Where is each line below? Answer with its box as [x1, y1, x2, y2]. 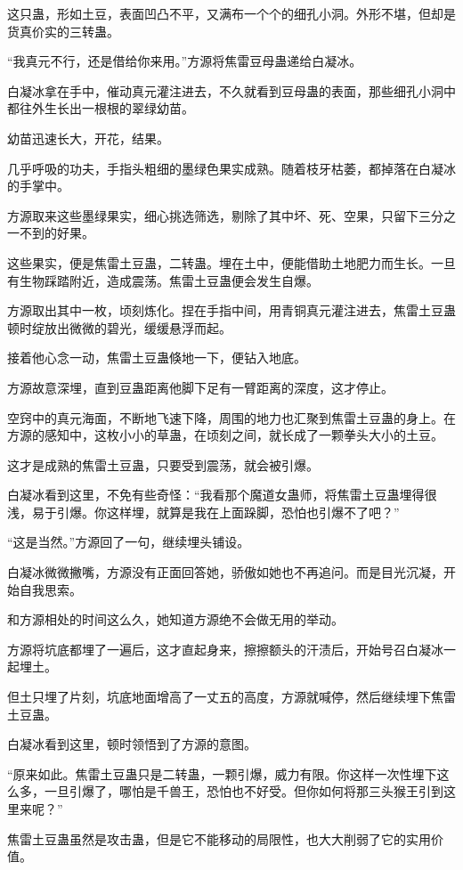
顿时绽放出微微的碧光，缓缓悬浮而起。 [7, 318, 231, 337]
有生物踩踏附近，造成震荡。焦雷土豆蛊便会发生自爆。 [7, 271, 319, 289]
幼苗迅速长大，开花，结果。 [7, 128, 169, 147]
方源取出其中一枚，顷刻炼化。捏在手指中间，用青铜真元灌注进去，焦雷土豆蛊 [7, 301, 456, 320]
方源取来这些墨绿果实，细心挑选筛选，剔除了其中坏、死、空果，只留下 [7, 206, 418, 224]
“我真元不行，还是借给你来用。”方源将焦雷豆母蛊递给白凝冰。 [7, 52, 362, 70]
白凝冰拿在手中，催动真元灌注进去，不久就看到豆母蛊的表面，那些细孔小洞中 [7, 81, 456, 100]
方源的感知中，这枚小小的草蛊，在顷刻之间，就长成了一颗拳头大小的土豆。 [7, 426, 443, 444]
